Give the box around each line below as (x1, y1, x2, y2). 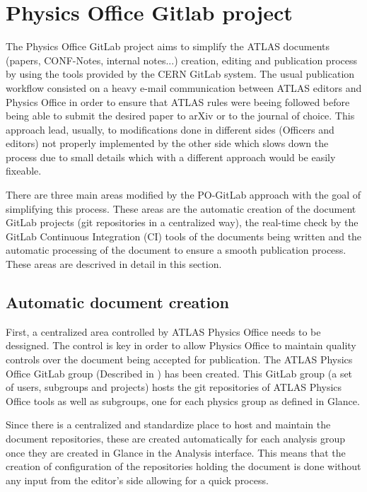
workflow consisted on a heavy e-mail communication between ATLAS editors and (6, 80, 362, 95)
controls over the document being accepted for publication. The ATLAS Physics (6, 352, 353, 367)
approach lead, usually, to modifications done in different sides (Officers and (6, 122, 334, 136)
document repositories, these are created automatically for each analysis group (6, 430, 346, 445)
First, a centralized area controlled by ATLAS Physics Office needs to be (6, 324, 321, 339)
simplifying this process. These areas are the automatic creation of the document (6, 201, 356, 216)
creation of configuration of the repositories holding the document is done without (6, 459, 361, 474)
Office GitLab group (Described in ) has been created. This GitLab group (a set (6, 365, 353, 380)
